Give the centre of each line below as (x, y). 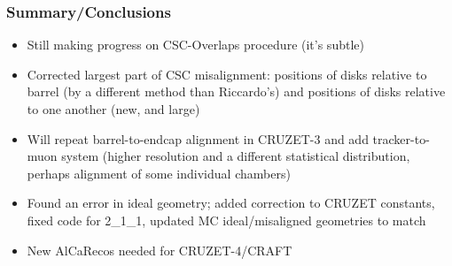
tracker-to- (401, 138)
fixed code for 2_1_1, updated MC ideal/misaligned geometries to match (226, 220)
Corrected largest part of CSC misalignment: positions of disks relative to (227, 74)
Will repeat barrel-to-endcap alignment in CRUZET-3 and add (198, 138)
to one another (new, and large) (113, 109)
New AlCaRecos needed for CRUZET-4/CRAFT (160, 250)
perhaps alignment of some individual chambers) (159, 173)
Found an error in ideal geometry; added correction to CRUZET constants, (231, 203)
